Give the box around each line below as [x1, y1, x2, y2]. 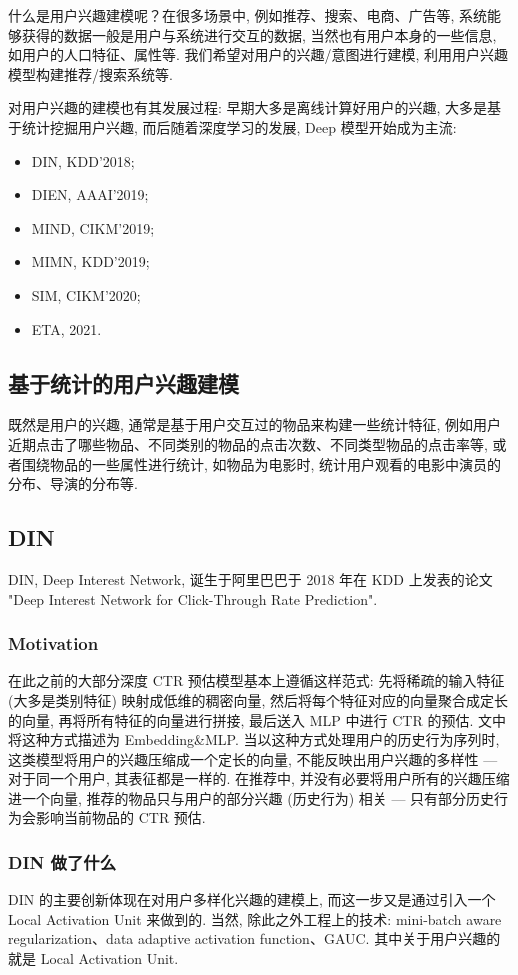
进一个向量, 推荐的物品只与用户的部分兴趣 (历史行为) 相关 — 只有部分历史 [8, 787, 495, 808]
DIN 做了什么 [8, 849, 116, 874]
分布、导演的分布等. [8, 473, 138, 494]
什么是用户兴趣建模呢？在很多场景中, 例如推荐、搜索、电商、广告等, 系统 [8, 5, 488, 25]
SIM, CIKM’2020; [31, 284, 141, 305]
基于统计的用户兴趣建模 [8, 367, 239, 398]
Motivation [8, 631, 99, 656]
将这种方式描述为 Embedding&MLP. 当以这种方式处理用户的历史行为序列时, [8, 729, 500, 750]
